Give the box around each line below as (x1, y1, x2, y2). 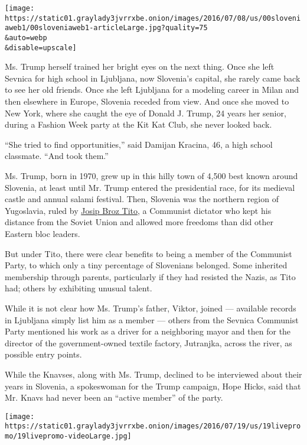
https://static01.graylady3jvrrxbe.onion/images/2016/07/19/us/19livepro (5, 422, 301, 431)
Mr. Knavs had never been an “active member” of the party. (5, 391, 223, 404)
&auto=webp (5, 33, 47, 42)
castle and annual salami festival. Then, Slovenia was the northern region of (5, 193, 279, 205)
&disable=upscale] (5, 43, 77, 52)
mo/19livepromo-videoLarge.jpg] (5, 432, 132, 441)
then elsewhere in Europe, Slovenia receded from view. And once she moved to (5, 95, 289, 108)
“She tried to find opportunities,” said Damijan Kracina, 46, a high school (5, 138, 273, 150)
